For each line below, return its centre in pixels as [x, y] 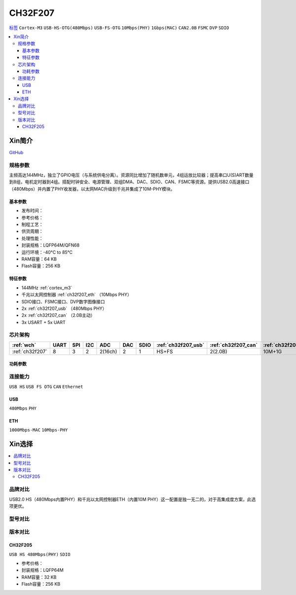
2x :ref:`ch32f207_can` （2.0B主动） [58, 315]
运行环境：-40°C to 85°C [47, 252]
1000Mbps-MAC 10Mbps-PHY [38, 430]
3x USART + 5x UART [44, 322]
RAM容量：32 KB [39, 577]
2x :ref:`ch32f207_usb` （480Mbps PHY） [64, 308]
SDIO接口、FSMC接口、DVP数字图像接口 [63, 301]
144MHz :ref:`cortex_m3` [47, 288]
